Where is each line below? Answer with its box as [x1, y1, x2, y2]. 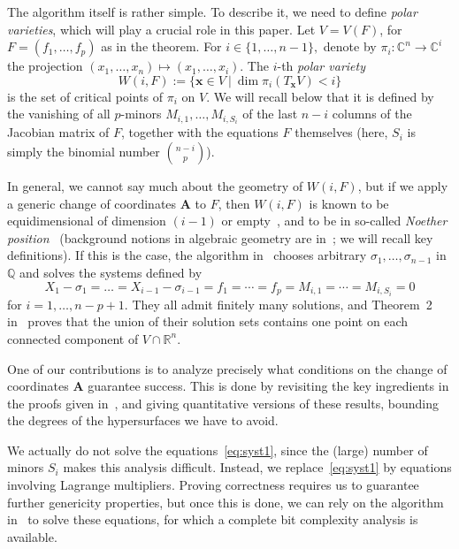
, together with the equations [121, 123, 279, 141]
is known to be [309, 194, 389, 212]
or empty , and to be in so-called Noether [221, 211, 448, 230]
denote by [323, 37, 377, 56]
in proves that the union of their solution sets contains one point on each [7, 312, 409, 331]
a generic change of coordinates [7, 194, 177, 212]
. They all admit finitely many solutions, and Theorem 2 [124, 294, 432, 313]
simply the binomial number [7, 142, 160, 161]
